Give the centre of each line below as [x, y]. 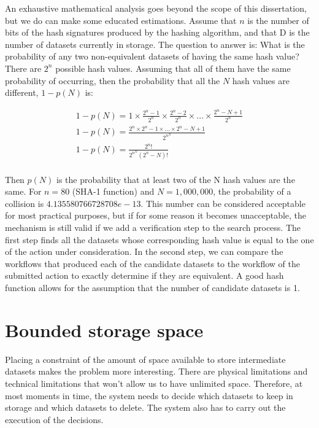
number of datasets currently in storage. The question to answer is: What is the [155, 44]
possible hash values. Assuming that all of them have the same [173, 68]
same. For [23, 191]
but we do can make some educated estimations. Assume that [121, 20]
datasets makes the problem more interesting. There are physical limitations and [156, 371]
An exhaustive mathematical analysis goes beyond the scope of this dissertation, [156, 8]
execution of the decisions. [54, 419]
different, [22, 92]
